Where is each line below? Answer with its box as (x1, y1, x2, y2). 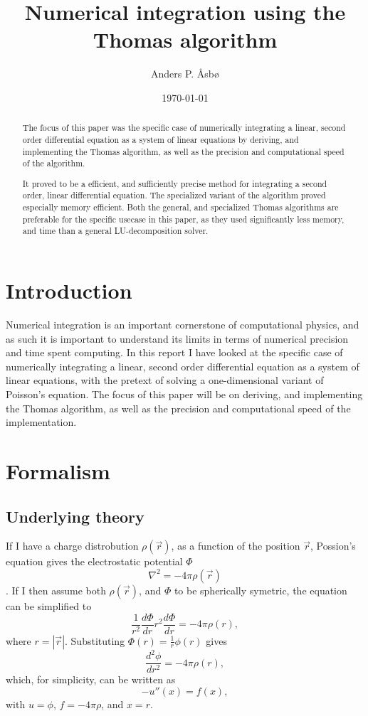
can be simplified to (6, 598, 92, 613)
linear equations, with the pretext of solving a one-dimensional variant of (6, 373, 324, 388)
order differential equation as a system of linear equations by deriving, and (22, 133, 299, 145)
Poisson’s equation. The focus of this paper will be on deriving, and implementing (6, 387, 363, 401)
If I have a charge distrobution (6, 538, 139, 553)
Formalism (6, 456, 110, 485)
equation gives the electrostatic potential (6, 554, 183, 569)
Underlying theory (6, 505, 144, 527)
